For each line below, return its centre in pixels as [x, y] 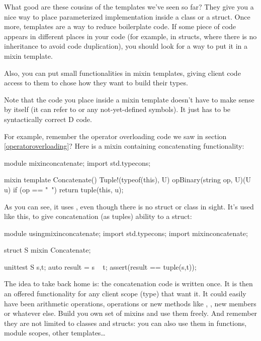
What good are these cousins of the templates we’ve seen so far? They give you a [129, 7]
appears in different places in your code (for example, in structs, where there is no [130, 36]
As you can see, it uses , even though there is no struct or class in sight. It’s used [129, 206]
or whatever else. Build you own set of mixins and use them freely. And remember [131, 313]
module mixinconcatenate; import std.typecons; [77, 162]
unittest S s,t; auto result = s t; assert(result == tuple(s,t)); [100, 266]
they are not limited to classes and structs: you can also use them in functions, [125, 323]
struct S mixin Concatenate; [48, 250]
